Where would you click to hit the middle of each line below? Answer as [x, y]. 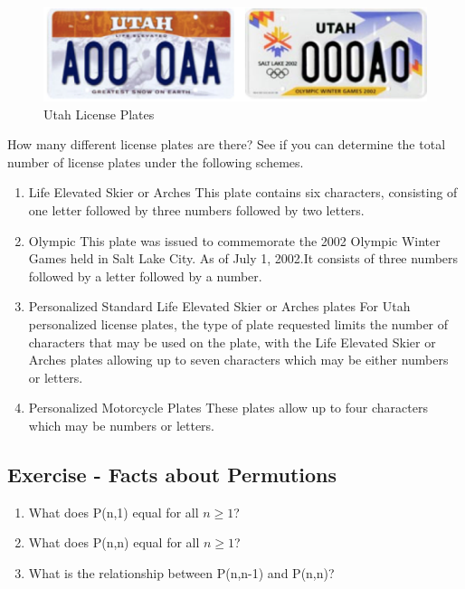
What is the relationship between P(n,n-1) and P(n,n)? [181, 572]
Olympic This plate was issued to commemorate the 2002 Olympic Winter [234, 240]
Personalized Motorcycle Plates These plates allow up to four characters [228, 408]
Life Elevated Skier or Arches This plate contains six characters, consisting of [243, 192]
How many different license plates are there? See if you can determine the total [227, 144]
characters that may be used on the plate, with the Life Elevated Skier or [232, 342]
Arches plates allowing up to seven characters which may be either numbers [238, 360]
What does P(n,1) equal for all [114, 512]
